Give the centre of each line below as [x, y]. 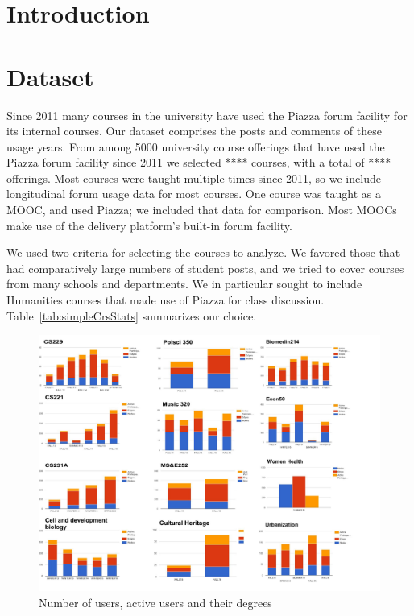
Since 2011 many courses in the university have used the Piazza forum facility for [207, 115]
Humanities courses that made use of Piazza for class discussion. [166, 300]
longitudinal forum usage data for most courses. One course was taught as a [194, 194]
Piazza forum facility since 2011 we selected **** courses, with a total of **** [199, 162]
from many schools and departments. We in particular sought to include [184, 284]
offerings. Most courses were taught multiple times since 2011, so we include [194, 178]
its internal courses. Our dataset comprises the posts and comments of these [194, 131]
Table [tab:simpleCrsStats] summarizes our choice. [132, 315]
